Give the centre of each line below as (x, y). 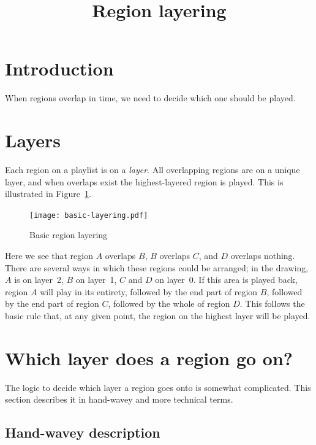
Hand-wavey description (83, 432)
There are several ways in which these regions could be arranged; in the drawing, (157, 267)
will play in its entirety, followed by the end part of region (149, 291)
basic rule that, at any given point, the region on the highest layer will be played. (158, 316)
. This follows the (272, 304)
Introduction (59, 68)
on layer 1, (96, 280)
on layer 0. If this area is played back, (226, 280)
